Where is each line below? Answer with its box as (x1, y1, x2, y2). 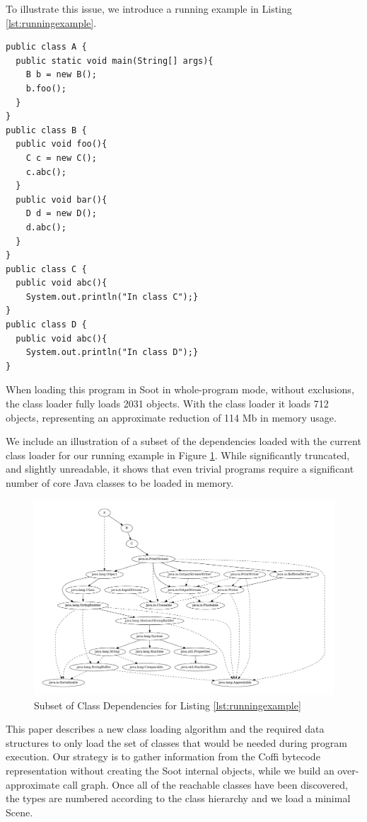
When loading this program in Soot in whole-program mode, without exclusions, (6, 382, 354, 397)
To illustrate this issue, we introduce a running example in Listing (6, 1, 292, 16)
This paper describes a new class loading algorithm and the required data (6, 721, 325, 736)
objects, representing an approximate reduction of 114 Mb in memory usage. (6, 410, 337, 424)
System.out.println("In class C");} (25, 291, 199, 302)
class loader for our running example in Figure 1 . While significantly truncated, (6, 447, 350, 462)
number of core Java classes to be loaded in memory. (6, 475, 234, 490)
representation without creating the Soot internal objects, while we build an (6, 762, 334, 777)
